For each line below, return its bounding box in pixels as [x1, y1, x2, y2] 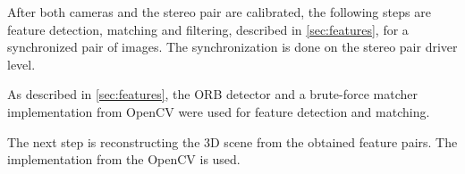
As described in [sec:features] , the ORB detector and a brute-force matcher [7, 85, 418, 104]
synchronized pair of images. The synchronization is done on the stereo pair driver [7, 37, 458, 56]
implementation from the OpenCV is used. [7, 150, 241, 169]
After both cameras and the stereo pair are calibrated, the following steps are [7, 3, 431, 21]
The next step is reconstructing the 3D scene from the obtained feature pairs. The [7, 132, 458, 151]
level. [7, 54, 36, 73]
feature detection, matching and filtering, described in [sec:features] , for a [7, 20, 409, 38]
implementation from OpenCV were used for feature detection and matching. [7, 102, 430, 120]
